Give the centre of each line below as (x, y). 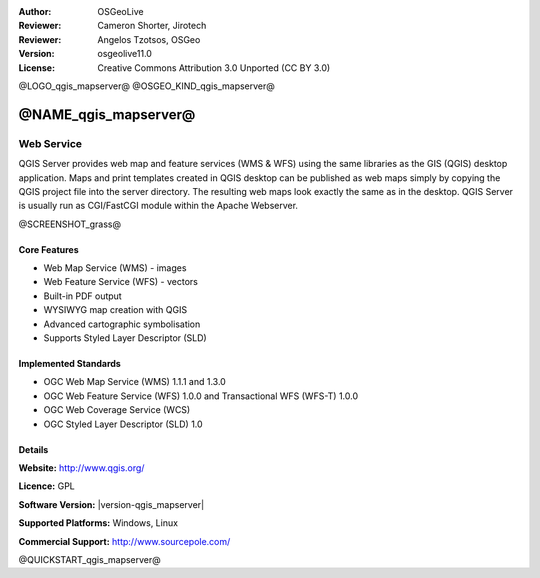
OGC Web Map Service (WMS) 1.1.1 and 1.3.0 (135, 382)
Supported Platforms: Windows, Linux (98, 523)
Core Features (48, 249)
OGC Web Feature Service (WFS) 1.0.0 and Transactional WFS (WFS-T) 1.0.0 (201, 396)
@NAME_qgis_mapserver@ (107, 114)
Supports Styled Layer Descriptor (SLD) (125, 338)
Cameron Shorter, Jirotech (152, 26)
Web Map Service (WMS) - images (115, 268)
